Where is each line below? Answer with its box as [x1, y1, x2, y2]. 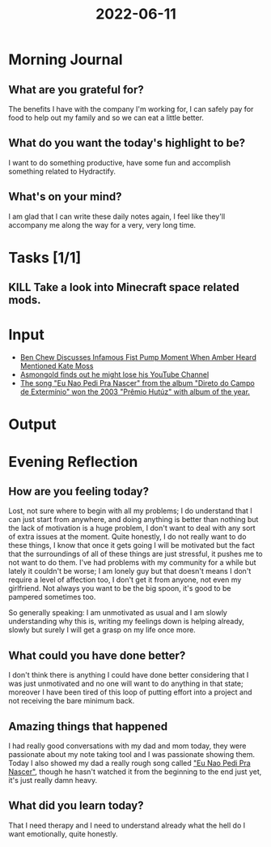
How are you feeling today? [8, 484, 150, 498]
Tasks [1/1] [8, 248, 82, 267]
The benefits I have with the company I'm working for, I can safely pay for [8, 105, 254, 113]
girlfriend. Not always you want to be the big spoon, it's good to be [8, 584, 231, 593]
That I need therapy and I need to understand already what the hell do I [8, 820, 246, 830]
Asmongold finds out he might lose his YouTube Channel [19, 370, 210, 379]
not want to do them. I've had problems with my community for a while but [8, 558, 256, 567]
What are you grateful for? [8, 83, 144, 96]
